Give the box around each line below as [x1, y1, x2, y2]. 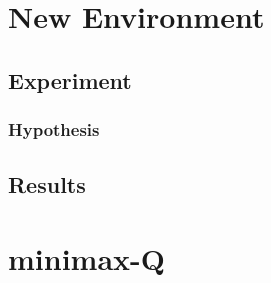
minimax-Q [8, 237, 165, 278]
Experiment [8, 64, 132, 95]
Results [8, 169, 86, 200]
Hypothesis [8, 117, 100, 142]
